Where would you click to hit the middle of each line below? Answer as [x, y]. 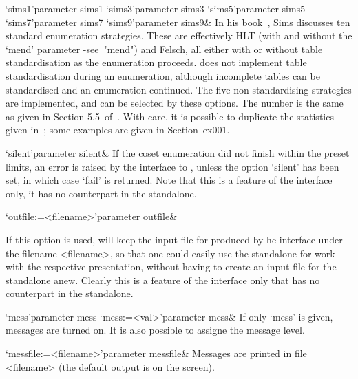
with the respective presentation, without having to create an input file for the [171, 267]
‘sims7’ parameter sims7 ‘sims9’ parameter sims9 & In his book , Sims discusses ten [178, 22]
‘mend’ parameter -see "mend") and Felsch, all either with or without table [164, 48]
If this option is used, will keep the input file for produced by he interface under [174, 239]
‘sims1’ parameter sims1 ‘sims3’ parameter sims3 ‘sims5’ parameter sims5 [156, 8]
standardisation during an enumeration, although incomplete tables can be [163, 75]
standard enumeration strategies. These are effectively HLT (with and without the [179, 35]
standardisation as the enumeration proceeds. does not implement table [156, 62]
